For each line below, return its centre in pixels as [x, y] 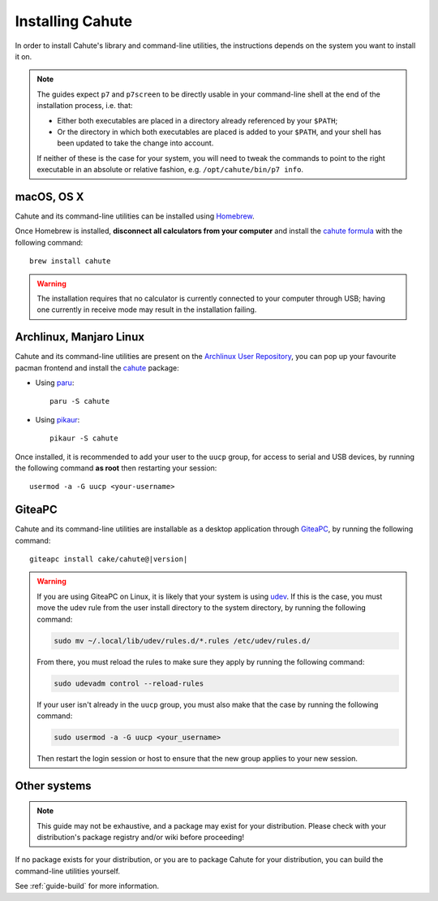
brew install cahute [70, 261]
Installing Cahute [74, 21]
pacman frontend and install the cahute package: [97, 368]
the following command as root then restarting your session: [116, 468]
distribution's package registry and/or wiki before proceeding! [141, 838]
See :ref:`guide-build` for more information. [87, 886]
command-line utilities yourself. [68, 871]
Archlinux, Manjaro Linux [80, 337]
